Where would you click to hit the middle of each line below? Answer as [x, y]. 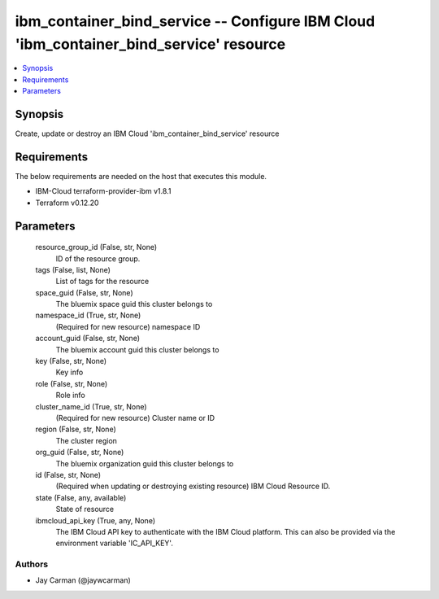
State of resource [85, 509]
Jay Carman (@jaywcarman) [83, 580]
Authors [32, 564]
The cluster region [87, 440]
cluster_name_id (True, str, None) [91, 406]
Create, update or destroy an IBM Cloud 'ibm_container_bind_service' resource [147, 133]
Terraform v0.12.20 [67, 203]
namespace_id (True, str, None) [88, 315]
